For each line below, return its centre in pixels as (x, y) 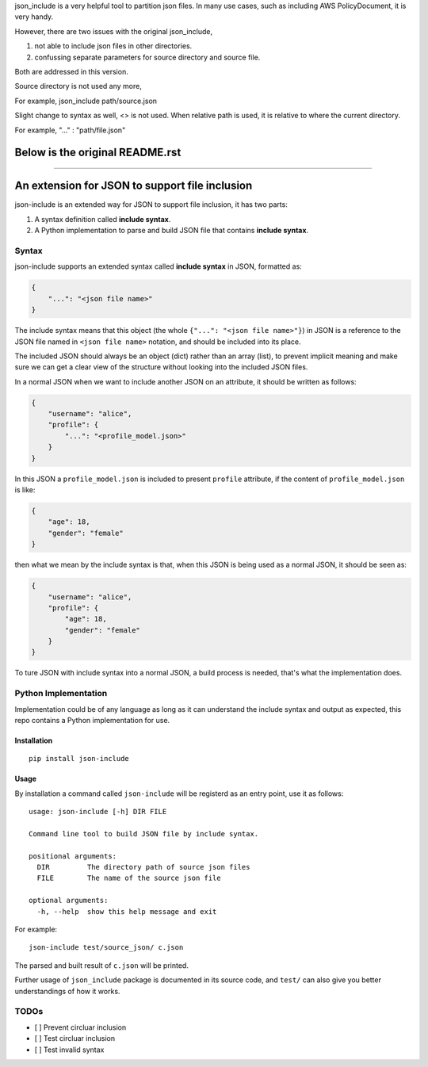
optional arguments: (69, 901)
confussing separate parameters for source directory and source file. (147, 57)
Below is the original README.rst (98, 153)
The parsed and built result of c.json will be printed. (102, 965)
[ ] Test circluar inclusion (75, 1038)
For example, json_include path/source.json (86, 101)
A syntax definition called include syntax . (103, 219)
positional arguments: (73, 856)
